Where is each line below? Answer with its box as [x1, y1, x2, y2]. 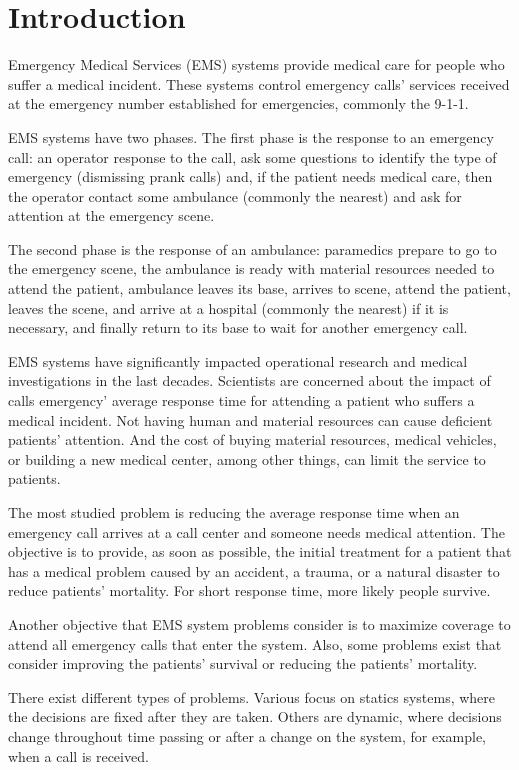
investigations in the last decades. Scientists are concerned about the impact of [8, 370, 491, 391]
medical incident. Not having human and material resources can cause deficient [8, 409, 493, 430]
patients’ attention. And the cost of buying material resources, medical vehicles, [8, 429, 497, 450]
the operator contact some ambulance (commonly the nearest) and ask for [8, 185, 462, 206]
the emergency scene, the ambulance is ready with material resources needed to [8, 258, 495, 279]
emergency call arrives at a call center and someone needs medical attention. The [8, 521, 505, 542]
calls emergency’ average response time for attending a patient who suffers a [8, 390, 475, 411]
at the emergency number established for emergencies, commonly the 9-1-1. [8, 93, 469, 114]
